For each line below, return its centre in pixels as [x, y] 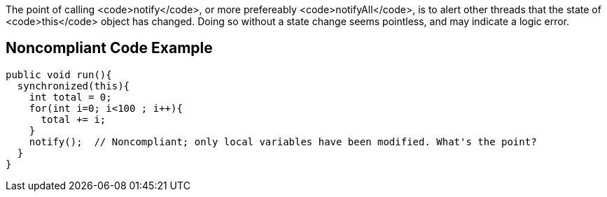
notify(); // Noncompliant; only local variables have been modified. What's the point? [283, 141]
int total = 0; [70, 97]
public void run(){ [59, 74]
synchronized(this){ [74, 86]
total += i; [74, 119]
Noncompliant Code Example [109, 48]
